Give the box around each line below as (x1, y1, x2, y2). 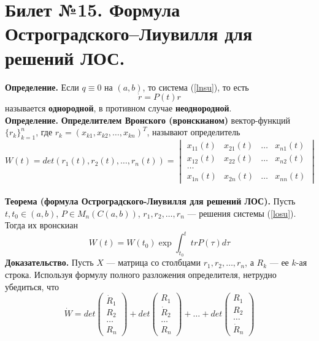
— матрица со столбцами (106, 256, 201, 269)
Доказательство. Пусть (5, 256, 94, 269)
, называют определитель (147, 126, 240, 138)
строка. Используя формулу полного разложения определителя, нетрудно (5, 268, 277, 281)
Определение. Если (5, 80, 79, 93)
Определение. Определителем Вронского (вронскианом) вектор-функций (5, 113, 291, 126)
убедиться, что (5, 280, 60, 293)
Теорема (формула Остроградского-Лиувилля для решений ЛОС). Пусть (5, 194, 296, 207)
